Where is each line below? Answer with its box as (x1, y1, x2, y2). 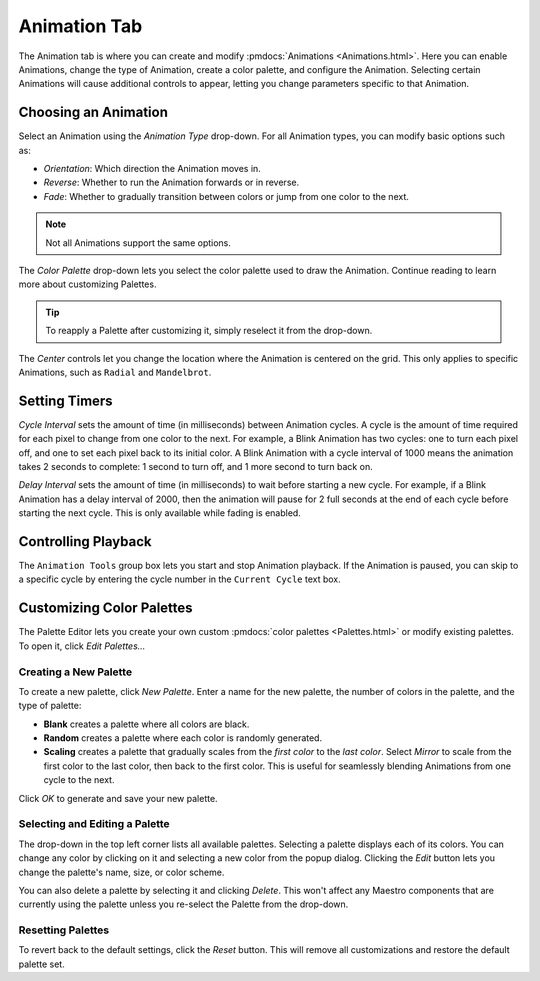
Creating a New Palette (18, 665, 133, 679)
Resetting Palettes (18, 923, 110, 937)
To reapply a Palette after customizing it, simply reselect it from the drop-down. (45, 325, 373, 337)
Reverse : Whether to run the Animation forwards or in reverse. (43, 176, 300, 189)
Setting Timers (18, 392, 114, 409)
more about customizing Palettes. (18, 278, 157, 290)
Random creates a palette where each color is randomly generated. (43, 732, 323, 744)
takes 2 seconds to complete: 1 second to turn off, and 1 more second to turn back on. (18, 461, 374, 472)
